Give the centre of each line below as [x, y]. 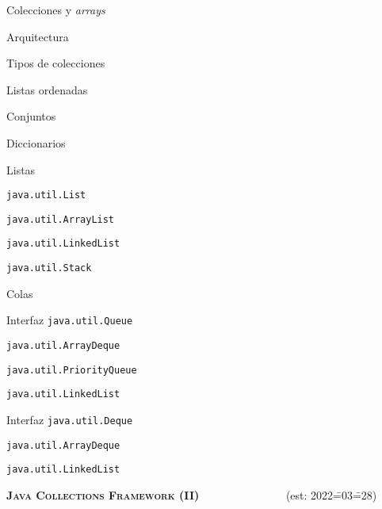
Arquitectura [38, 36]
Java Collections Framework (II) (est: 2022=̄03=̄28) [192, 494]
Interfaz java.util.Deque [70, 419]
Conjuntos [31, 116]
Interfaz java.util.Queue [70, 320]
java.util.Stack [49, 268]
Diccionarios [36, 142]
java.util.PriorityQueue [72, 370]
